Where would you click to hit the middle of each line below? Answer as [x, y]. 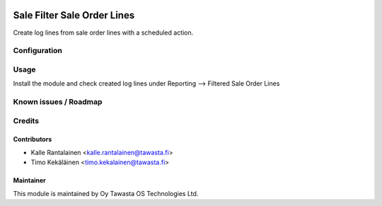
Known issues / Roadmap [58, 101]
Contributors [33, 139]
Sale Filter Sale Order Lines [74, 15]
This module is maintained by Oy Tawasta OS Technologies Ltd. [106, 193]
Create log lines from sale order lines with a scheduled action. [103, 33]
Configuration [38, 51]
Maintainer [29, 181]
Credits [26, 120]
